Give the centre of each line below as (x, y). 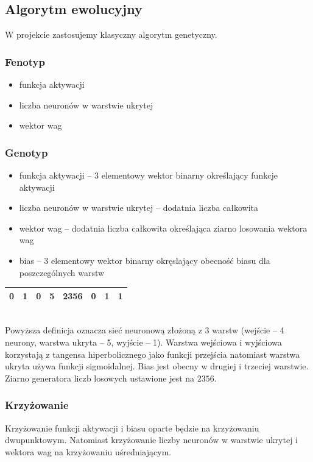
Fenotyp (25, 61)
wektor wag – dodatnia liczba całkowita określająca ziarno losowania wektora (163, 228)
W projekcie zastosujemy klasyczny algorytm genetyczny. (111, 34)
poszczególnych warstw (62, 272)
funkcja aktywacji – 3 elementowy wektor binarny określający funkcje (148, 175)
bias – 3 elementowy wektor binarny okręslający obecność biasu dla (145, 260)
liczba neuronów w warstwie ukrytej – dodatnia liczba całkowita (139, 208)
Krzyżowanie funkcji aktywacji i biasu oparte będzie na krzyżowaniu (132, 428)
